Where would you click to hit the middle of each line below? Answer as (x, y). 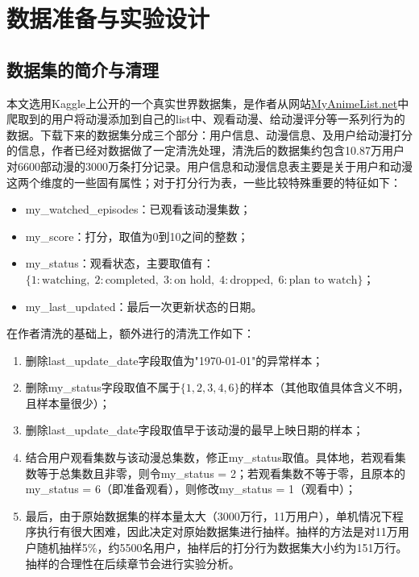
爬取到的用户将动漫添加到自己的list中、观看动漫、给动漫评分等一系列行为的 (206, 119)
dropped (250, 280)
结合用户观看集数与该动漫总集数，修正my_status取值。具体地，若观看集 (216, 457)
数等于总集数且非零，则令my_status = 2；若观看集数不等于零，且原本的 (215, 473)
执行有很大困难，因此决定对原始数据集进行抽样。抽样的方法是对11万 (217, 531)
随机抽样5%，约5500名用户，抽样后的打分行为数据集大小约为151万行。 (222, 548)
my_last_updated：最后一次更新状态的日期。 (144, 306)
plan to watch (323, 280)
